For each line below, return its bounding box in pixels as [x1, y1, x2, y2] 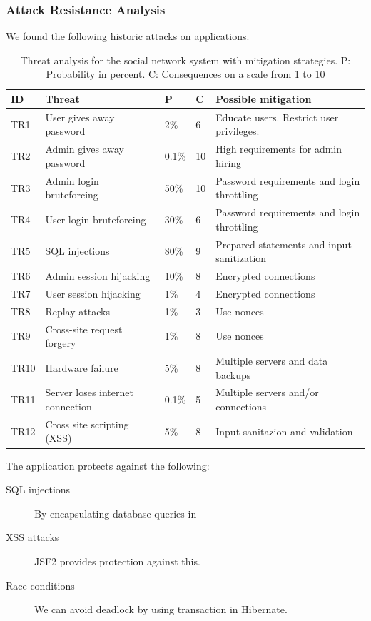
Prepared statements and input [215, 236, 352, 251]
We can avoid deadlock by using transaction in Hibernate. [34, 602, 288, 617]
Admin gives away [45, 141, 124, 156]
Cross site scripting [45, 416, 129, 431]
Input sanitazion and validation [215, 423, 353, 438]
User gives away [45, 109, 115, 124]
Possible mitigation [215, 91, 312, 106]
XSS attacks [6, 530, 59, 545]
